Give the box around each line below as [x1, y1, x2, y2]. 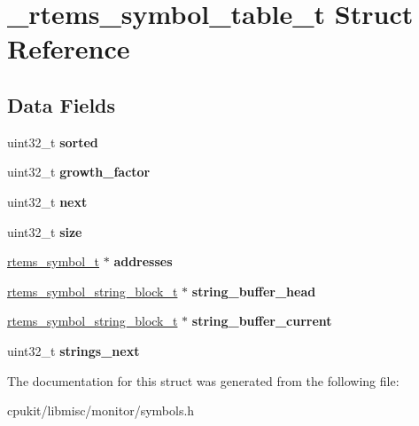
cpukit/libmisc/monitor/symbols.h [7, 401, 195, 420]
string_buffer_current [191, 312, 332, 330]
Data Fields [7, 91, 116, 118]
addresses [113, 252, 173, 271]
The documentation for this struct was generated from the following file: [7, 371, 400, 390]
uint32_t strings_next [7, 341, 140, 359]
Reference [7, 30, 130, 67]
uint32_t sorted [7, 132, 98, 151]
